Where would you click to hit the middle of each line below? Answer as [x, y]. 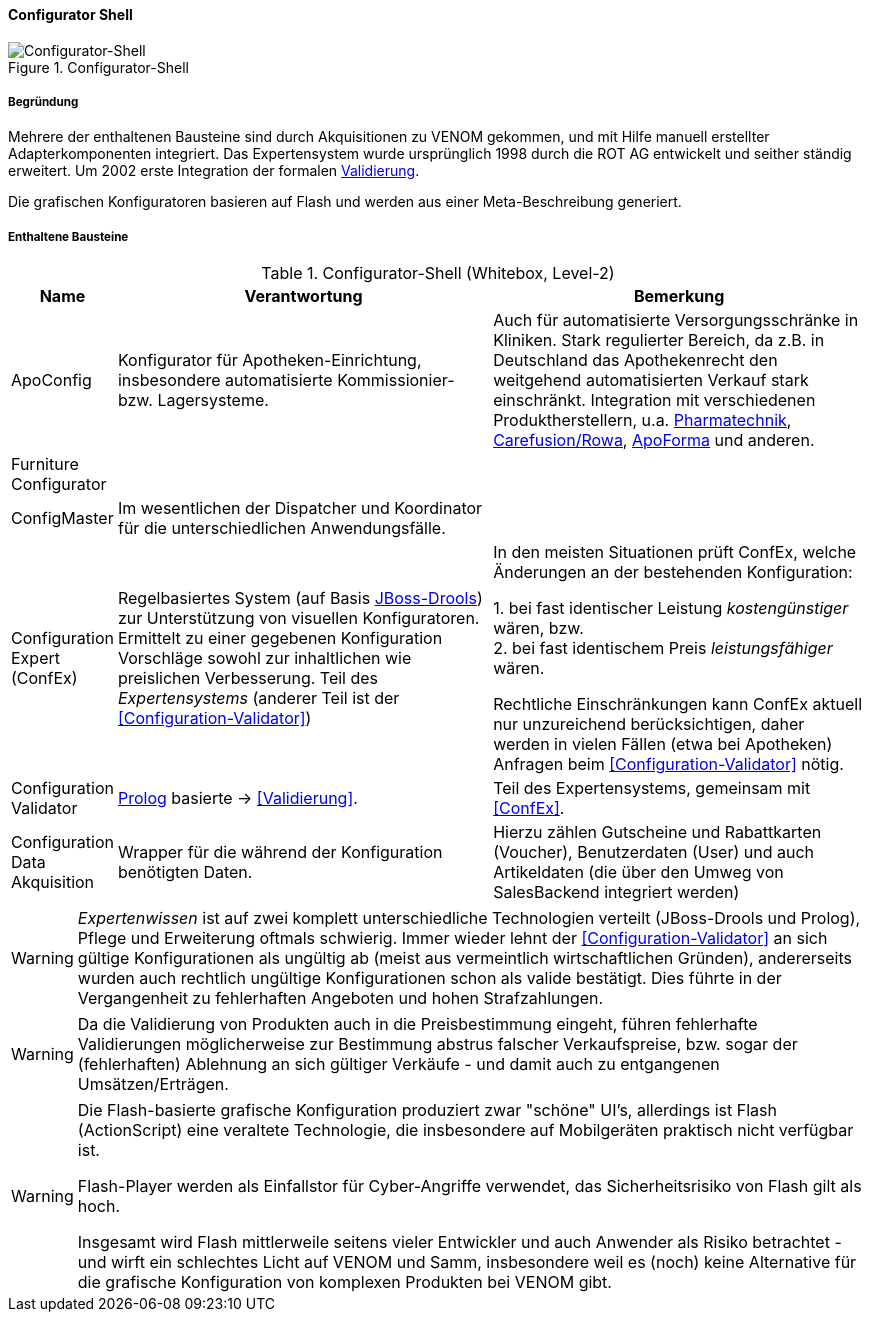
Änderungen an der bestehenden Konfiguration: [673, 572]
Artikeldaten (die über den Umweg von [638, 872]
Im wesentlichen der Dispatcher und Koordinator [300, 508]
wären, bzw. [538, 628]
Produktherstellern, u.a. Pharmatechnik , [642, 420]
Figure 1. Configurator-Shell [98, 67]
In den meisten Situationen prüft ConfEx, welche [675, 552]
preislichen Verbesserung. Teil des [248, 678]
